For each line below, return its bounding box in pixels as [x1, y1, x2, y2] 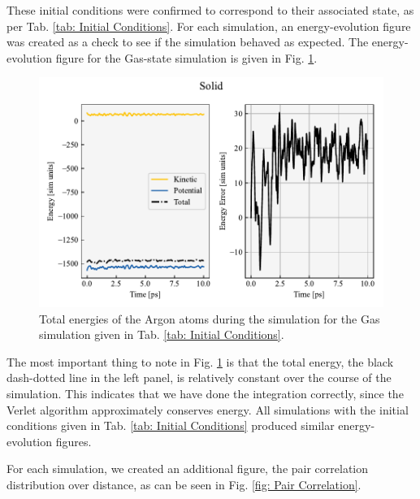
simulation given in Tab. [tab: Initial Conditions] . [39, 326, 284, 343]
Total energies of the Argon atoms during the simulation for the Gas [39, 310, 380, 327]
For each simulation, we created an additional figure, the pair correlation [6, 460, 369, 477]
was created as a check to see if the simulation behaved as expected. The [6, 33, 369, 50]
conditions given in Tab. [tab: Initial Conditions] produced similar [6, 417, 335, 434]
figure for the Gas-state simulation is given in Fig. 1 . [55, 49, 318, 66]
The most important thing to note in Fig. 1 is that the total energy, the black [6, 353, 394, 370]
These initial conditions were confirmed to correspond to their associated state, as [6, 2, 414, 18]
